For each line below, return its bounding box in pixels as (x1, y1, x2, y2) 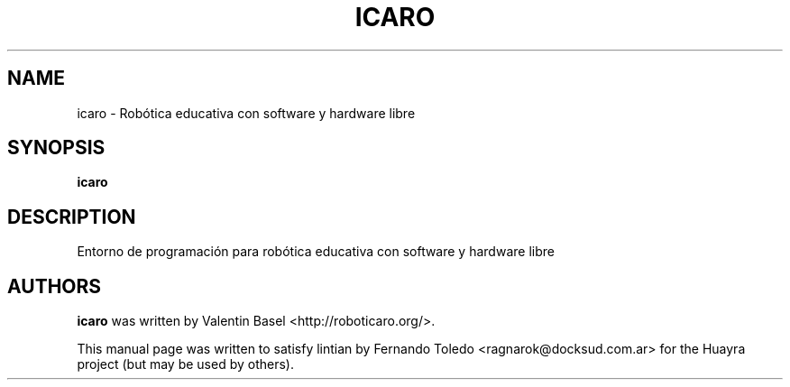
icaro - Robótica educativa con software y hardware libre (77, 105, 416, 121)
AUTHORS (7, 274, 102, 298)
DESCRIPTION (7, 205, 136, 228)
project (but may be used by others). (77, 356, 294, 373)
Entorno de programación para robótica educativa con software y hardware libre (77, 244, 555, 260)
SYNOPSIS (7, 136, 106, 160)
